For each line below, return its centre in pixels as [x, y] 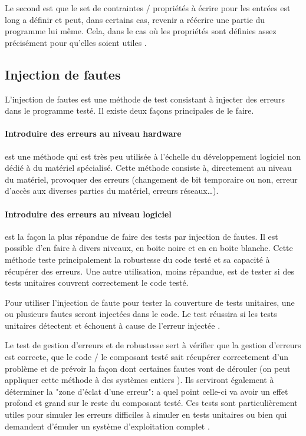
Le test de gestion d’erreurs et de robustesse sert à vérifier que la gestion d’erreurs [153, 345]
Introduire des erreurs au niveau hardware [93, 133]
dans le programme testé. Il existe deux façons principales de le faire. [129, 110]
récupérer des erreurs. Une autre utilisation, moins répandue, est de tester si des [149, 271]
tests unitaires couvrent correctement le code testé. [97, 283]
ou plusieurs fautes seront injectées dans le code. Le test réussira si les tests [141, 314]
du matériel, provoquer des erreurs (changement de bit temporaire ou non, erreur [151, 179]
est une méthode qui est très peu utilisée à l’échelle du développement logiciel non [153, 156]
